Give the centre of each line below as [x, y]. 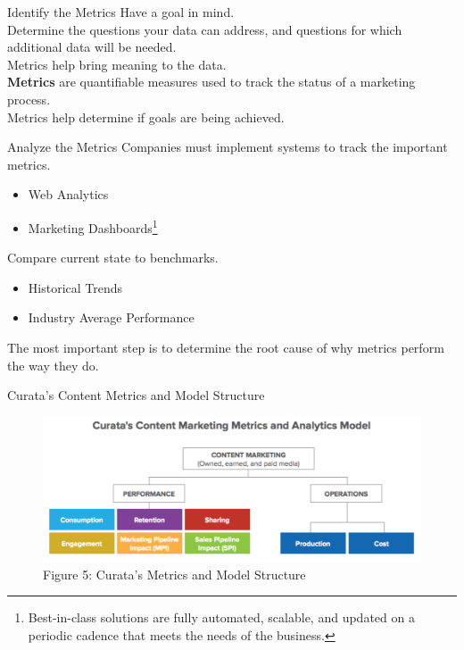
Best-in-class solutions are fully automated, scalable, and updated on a [221, 617]
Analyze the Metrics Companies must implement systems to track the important [228, 147]
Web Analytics [68, 194]
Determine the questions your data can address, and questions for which [205, 29]
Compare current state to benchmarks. [113, 258]
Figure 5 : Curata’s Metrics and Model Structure [174, 574]
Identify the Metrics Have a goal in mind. [121, 12]
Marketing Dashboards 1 [93, 226]
